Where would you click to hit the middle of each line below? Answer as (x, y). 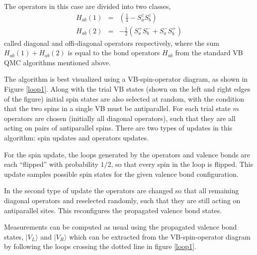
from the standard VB (209, 53)
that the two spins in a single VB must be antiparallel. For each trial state (117, 108)
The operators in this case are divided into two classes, (87, 6)
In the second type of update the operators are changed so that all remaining (122, 191)
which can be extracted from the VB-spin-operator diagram (160, 236)
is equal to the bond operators (114, 53)
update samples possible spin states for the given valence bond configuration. (121, 174)
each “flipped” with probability (51, 164)
